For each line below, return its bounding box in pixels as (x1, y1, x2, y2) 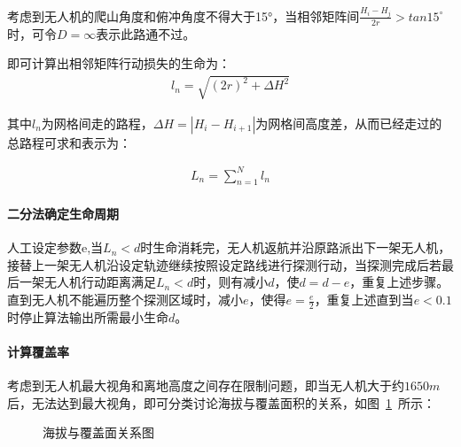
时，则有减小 (193, 273, 269, 291)
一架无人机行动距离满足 (19, 273, 156, 291)
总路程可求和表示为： (7, 133, 131, 151)
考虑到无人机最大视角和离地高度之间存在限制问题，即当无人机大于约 (7, 376, 404, 395)
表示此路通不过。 (96, 24, 196, 42)
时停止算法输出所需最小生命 (7, 307, 168, 326)
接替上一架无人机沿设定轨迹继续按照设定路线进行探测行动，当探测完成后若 (7, 255, 441, 274)
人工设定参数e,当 (7, 238, 104, 257)
